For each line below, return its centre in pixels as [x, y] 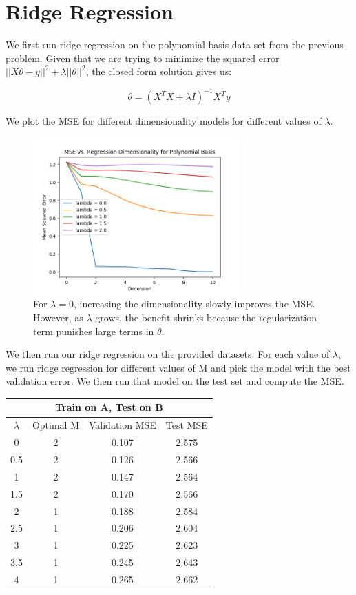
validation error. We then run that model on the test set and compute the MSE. [175, 381]
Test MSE [187, 425]
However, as [58, 317]
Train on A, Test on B [109, 407]
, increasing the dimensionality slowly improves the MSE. [194, 304]
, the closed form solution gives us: [159, 71]
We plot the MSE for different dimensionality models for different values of [164, 121]
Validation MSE [122, 425]
